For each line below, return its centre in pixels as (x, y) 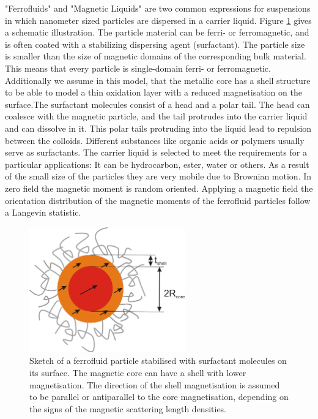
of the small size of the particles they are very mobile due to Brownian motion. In (158, 176)
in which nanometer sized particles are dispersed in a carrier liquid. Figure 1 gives (158, 20)
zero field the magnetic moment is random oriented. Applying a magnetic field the (159, 188)
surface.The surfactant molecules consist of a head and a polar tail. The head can (157, 104)
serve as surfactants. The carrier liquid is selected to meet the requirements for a (156, 152)
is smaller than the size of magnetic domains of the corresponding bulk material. (156, 56)
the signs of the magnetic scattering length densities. (128, 408)
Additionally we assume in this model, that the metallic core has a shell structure (158, 80)
